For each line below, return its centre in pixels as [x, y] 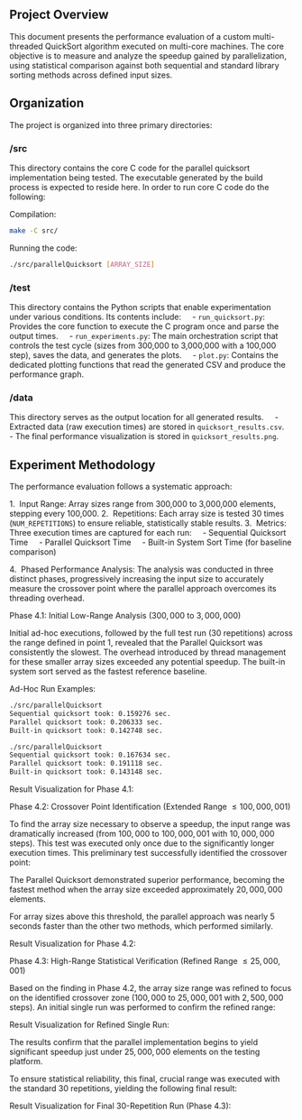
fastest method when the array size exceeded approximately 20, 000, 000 [146, 890]
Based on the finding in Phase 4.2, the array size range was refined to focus [151, 988]
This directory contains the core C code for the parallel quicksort [130, 168]
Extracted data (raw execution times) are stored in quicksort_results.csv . [147, 427]
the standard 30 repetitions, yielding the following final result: [123, 1088]
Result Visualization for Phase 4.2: [73, 944]
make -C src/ [34, 230]
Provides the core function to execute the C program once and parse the [144, 326]
